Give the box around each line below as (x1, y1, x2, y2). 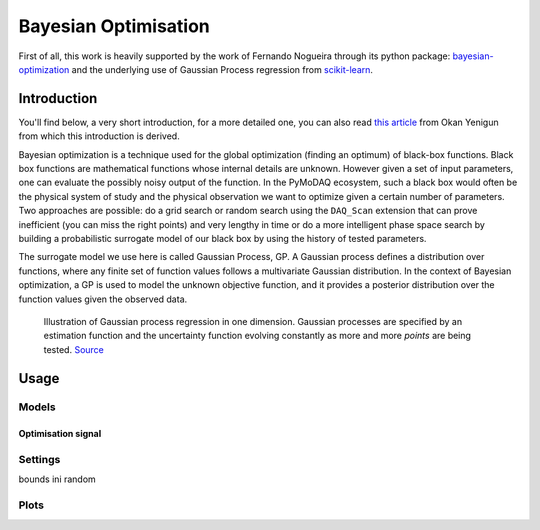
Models (18, 400, 56, 414)
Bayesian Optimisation (18, 15, 210, 37)
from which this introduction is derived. (18, 130, 180, 142)
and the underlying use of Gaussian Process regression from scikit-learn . (71, 63, 374, 75)
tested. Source (43, 343, 105, 355)
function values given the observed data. (18, 293, 188, 305)
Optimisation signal (18, 428, 102, 440)
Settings (18, 453, 61, 467)
